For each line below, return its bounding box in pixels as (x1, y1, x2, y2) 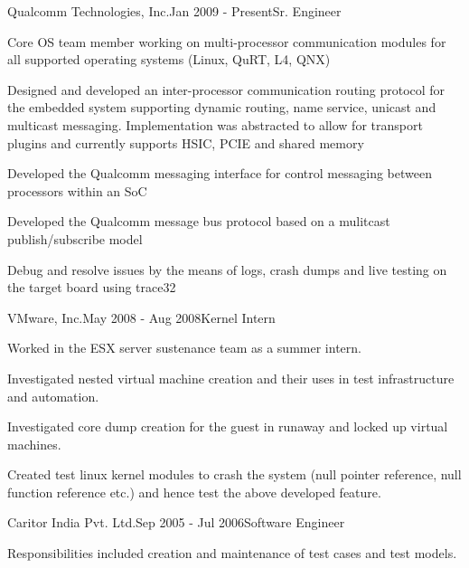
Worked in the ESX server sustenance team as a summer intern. (7, 338, 361, 357)
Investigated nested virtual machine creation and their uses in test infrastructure (7, 368, 455, 387)
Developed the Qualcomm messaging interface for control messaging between (7, 164, 432, 183)
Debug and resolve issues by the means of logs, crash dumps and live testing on (7, 260, 447, 279)
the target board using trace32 (7, 278, 176, 297)
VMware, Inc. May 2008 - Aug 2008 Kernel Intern (7, 308, 276, 327)
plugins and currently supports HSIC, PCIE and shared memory (7, 133, 364, 152)
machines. (7, 434, 61, 453)
